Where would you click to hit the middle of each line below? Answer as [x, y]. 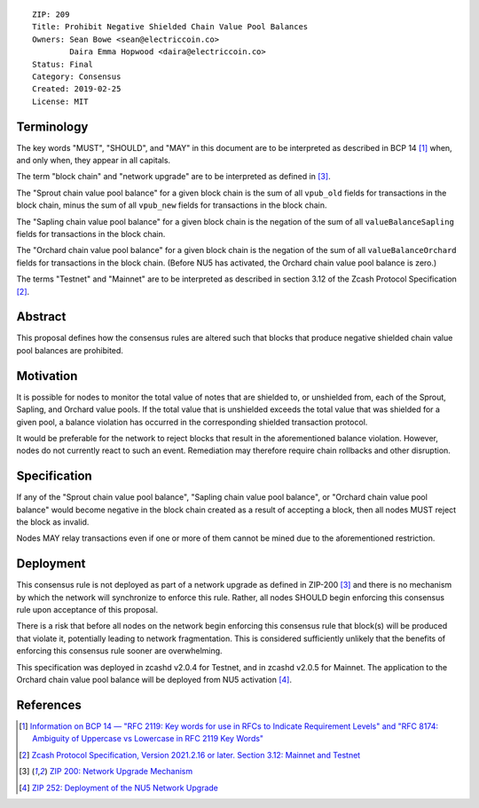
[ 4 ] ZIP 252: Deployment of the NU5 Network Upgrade [119, 788]
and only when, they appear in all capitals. [94, 161]
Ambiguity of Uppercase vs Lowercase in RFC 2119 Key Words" [148, 739]
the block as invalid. [53, 522]
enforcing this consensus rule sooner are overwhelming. [119, 651]
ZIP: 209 [51, 15]
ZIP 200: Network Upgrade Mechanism [121, 772]
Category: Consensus [77, 76]
